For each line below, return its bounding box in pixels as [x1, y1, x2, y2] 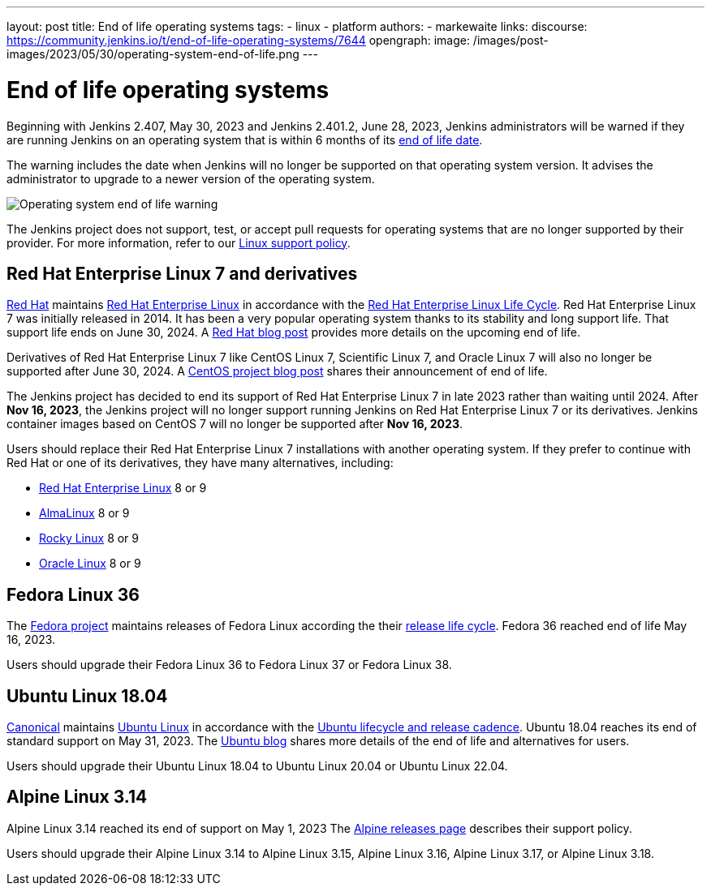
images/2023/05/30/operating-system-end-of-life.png [6, 47, 299, 61]
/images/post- [472, 33, 549, 47]
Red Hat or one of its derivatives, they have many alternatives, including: [6, 456, 394, 470]
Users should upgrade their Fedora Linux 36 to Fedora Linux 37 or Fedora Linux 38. [6, 658, 452, 672]
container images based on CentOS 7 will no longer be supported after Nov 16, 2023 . [6, 417, 463, 431]
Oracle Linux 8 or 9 [39, 556, 141, 571]
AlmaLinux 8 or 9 [39, 506, 130, 521]
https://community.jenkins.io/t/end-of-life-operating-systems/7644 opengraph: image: [6, 33, 470, 47]
